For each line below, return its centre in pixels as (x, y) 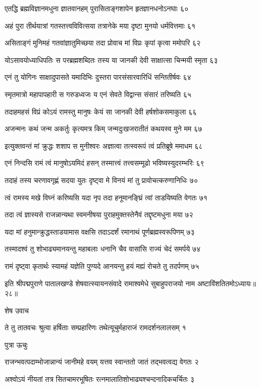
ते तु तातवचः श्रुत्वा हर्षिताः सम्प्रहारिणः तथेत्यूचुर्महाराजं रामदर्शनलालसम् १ (95, 327)
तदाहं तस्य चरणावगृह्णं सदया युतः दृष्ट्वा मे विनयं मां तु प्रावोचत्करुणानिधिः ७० (101, 180)
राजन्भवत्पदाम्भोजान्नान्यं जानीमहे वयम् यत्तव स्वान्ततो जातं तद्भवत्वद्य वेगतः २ (102, 362)
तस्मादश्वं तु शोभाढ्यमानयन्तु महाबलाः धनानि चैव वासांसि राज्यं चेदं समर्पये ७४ (103, 249)
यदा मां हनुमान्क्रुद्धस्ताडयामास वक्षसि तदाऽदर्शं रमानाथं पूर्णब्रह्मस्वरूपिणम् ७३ (100, 231)
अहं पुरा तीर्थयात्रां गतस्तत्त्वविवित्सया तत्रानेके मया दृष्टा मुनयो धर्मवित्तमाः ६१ (100, 25)
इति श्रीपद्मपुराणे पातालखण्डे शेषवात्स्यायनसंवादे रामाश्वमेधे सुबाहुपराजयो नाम (100, 283)
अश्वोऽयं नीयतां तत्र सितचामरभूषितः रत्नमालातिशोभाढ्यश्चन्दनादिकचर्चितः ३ (100, 379)
